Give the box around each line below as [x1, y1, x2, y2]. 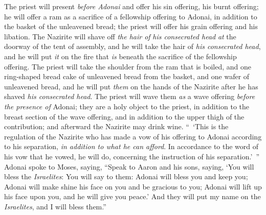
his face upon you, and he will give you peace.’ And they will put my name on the [4, 191, 261, 202]
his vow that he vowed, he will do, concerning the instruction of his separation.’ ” [4, 151, 259, 161]
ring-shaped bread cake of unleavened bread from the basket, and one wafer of [4, 71, 250, 82]
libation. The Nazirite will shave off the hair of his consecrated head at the [4, 31, 236, 41]
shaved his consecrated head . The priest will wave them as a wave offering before [4, 91, 255, 102]
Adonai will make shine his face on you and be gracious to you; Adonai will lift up [4, 181, 262, 192]
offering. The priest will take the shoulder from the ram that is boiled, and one [4, 61, 252, 71]
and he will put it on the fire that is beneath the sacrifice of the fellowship [4, 51, 237, 61]
